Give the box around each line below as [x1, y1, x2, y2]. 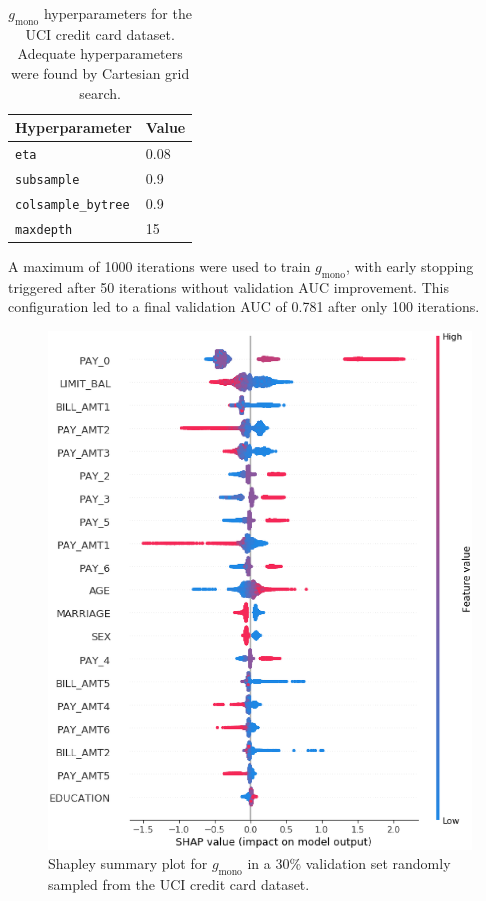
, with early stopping [345, 255, 474, 276]
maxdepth [15, 222, 73, 237]
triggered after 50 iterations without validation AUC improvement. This [8, 276, 449, 297]
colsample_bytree [15, 197, 130, 212]
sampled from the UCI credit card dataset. [48, 873, 310, 894]
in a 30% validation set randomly [247, 853, 451, 874]
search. [79, 82, 121, 103]
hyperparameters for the [43, 3, 192, 23]
